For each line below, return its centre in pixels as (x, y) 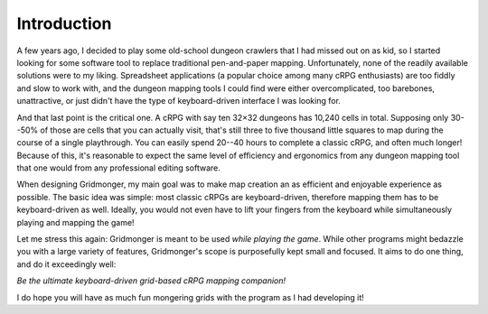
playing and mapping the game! (75, 222)
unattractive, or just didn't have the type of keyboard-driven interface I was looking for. (178, 101)
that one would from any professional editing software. (119, 168)
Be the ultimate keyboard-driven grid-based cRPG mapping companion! (151, 281)
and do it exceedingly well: (66, 264)
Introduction (64, 23)
